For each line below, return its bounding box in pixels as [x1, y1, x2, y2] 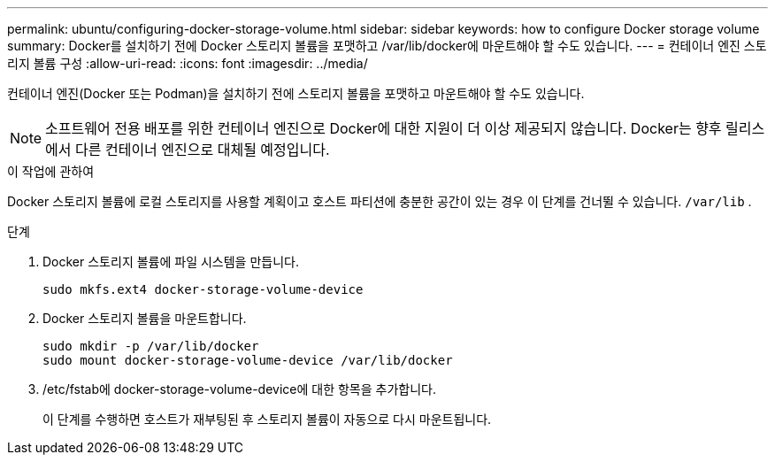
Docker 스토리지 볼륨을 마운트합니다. [42, 311, 247, 326]
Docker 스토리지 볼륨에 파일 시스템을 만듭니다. [42, 254, 299, 269]
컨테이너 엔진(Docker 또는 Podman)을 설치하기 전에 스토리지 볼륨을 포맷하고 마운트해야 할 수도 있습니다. [7, 86, 585, 101]
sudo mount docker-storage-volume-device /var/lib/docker [42, 353, 453, 367]
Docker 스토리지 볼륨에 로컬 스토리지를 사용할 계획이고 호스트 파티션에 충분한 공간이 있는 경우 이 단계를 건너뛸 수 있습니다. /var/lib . [7, 194, 752, 209]
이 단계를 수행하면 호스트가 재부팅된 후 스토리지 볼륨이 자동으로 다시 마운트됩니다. [42, 412, 492, 427]
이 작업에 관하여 [7, 164, 95, 179]
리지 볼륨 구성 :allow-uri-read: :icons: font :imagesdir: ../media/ [7, 56, 368, 71]
